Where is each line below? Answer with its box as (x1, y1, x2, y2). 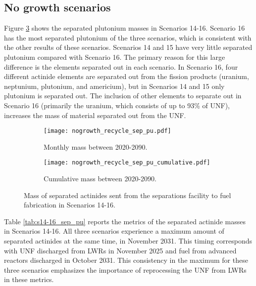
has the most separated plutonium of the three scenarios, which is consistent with (4, 32, 252, 42)
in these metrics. (4, 274, 54, 285)
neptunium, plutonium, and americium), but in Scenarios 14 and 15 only (4, 81, 225, 91)
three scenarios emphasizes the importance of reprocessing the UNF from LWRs (4, 264, 247, 275)
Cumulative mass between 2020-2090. (44, 173, 157, 184)
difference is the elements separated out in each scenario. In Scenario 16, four (4, 61, 238, 72)
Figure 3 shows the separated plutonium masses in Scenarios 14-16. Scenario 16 (4, 23, 245, 33)
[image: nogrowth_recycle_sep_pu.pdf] (44, 127, 171, 135)
